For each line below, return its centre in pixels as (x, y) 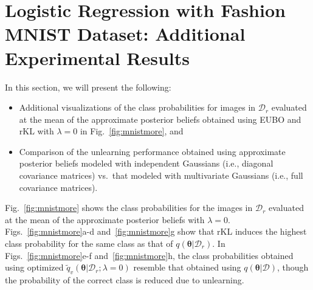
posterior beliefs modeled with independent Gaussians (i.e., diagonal (146, 163)
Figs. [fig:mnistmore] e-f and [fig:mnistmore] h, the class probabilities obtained (149, 255)
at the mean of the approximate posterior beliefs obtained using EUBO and (160, 119)
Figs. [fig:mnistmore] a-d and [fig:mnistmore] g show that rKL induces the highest (156, 231)
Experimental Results (97, 57)
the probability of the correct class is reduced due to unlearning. (125, 280)
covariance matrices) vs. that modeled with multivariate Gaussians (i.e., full (161, 175)
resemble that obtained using (187, 267)
